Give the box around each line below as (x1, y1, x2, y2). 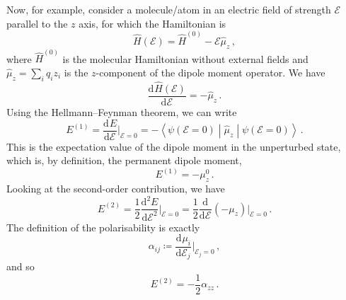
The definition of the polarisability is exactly (6, 219, 200, 234)
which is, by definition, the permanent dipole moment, (6, 153, 242, 168)
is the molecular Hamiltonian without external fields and (62, 51, 308, 66)
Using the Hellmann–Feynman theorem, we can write (6, 104, 237, 119)
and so (6, 259, 35, 274)
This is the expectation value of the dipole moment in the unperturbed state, (6, 139, 341, 154)
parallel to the (6, 16, 68, 30)
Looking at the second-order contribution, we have (6, 181, 225, 196)
